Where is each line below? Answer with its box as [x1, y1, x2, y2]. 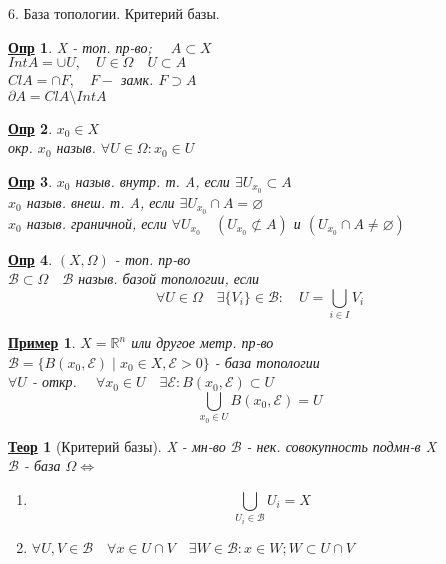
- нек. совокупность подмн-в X [246, 435, 437, 456]
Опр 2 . [8, 117, 53, 138]
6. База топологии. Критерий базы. [8, 3, 220, 23]
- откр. [31, 371, 77, 392]
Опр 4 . [8, 248, 53, 269]
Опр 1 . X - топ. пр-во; [8, 36, 152, 57]
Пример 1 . [8, 332, 76, 353]
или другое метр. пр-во [131, 332, 274, 353]
